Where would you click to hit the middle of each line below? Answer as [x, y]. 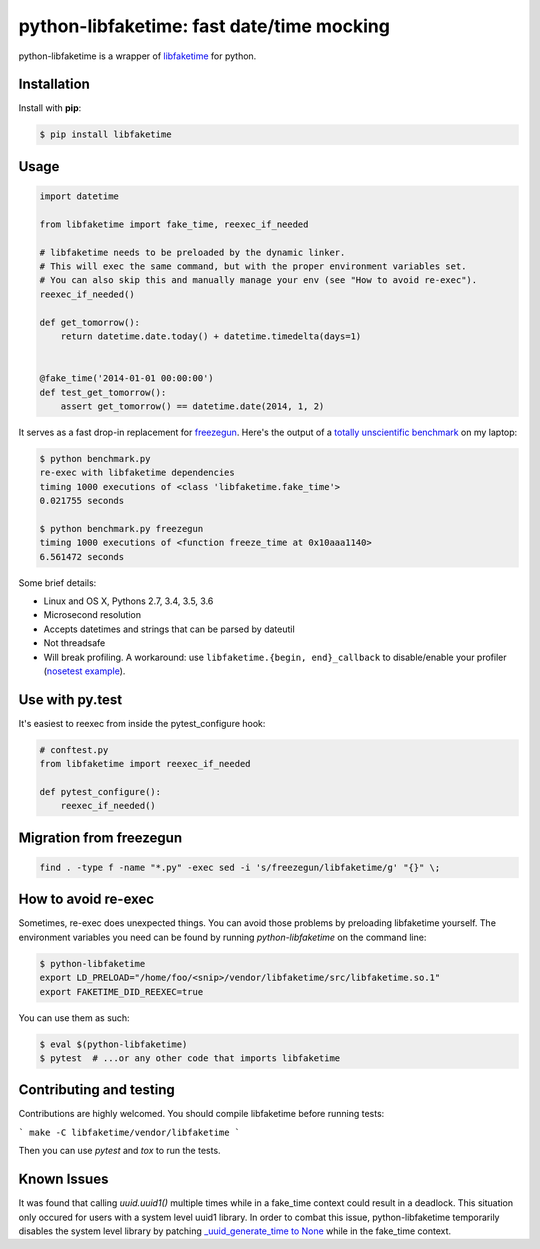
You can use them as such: [74, 1017]
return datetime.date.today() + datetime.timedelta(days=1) [211, 336]
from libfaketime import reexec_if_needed [145, 764]
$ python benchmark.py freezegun [121, 528]
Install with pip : [50, 108]
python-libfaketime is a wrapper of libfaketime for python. [137, 56]
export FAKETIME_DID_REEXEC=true [121, 991]
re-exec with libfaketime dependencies [137, 473]
